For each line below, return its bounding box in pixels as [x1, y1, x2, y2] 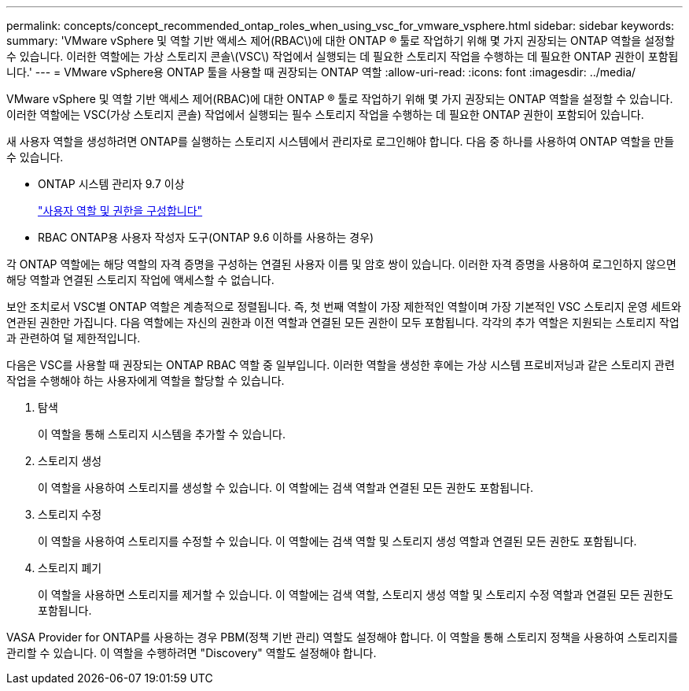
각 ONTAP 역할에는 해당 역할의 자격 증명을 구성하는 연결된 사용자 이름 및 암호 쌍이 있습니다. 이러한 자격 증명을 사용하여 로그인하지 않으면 [6, 257, 676, 271]
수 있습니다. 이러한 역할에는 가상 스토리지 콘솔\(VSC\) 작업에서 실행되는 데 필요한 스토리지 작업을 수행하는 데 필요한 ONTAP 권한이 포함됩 [6, 50, 679, 63]
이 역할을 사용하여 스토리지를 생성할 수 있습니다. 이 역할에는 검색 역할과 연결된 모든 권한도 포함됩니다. [38, 481, 533, 494]
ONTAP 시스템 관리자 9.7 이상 [38, 177, 185, 190]
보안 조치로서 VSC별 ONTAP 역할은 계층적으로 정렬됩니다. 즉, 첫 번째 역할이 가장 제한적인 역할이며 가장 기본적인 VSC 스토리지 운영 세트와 [6, 300, 682, 313]
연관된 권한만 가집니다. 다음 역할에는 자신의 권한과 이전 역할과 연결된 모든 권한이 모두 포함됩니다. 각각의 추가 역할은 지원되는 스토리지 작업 [6, 316, 680, 329]
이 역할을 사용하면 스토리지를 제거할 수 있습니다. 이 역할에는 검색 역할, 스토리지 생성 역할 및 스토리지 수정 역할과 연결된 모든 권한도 [38, 588, 674, 601]
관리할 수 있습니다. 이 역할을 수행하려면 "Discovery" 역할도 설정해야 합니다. [6, 646, 377, 660]
